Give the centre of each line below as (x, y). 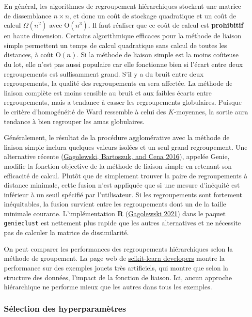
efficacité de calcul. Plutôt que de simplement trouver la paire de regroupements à (126, 175)
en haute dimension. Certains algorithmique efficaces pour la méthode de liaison (123, 36)
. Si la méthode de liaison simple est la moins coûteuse (158, 55)
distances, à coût (29, 55)
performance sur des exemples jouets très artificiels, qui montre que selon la (116, 267)
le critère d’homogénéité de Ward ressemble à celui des (85, 111)
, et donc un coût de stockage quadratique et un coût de (153, 15)
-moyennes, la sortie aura (211, 111)
